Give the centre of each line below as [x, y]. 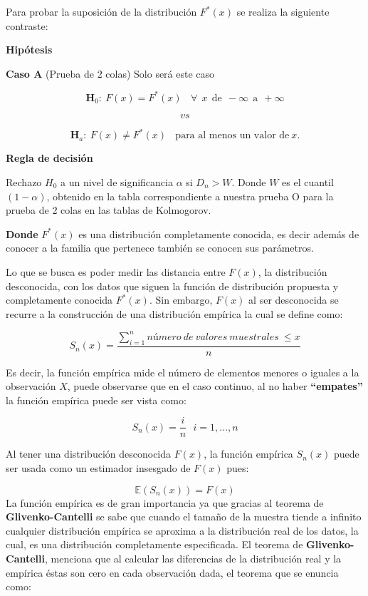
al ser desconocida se [294, 300]
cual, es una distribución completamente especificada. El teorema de [154, 544]
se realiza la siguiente [283, 11]
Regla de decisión [49, 158]
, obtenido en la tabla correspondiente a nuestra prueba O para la [190, 196]
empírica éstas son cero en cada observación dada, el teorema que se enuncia [172, 572]
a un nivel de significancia [117, 181]
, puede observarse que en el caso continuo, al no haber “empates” [215, 386]
